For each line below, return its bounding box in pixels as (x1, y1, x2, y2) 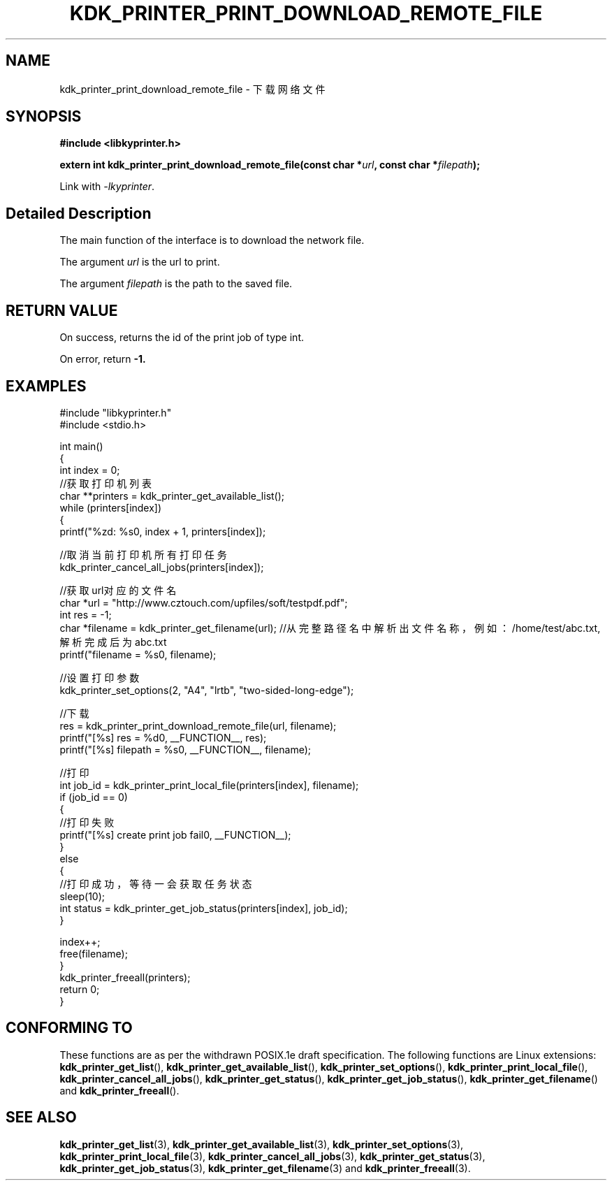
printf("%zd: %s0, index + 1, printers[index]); (59, 525, 266, 537)
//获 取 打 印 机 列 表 (59, 477, 152, 489)
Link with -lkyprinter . (59, 180, 155, 193)
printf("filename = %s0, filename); (59, 648, 217, 660)
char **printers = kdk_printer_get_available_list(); (59, 489, 285, 502)
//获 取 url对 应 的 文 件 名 (59, 584, 177, 596)
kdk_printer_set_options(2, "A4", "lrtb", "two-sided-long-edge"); (59, 684, 354, 696)
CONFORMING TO (6, 1019, 133, 1037)
